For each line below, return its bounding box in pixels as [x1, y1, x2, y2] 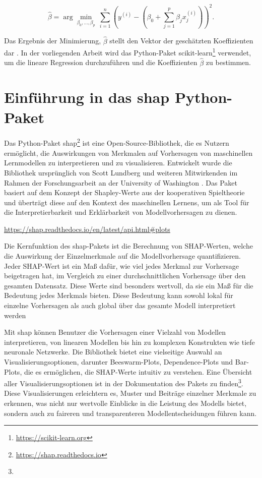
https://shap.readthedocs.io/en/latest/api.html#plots [4, 223, 170, 234]
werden [4, 310, 26, 320]
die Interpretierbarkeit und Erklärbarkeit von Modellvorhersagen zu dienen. [4, 207, 237, 217]
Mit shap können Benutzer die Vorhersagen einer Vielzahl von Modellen [4, 327, 226, 337]
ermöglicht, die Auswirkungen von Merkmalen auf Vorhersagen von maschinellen [4, 147, 253, 158]
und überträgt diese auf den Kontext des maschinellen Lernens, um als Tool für [4, 197, 249, 207]
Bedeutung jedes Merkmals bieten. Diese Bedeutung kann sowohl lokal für [4, 290, 233, 301]
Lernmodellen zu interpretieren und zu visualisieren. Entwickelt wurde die [4, 157, 232, 168]
